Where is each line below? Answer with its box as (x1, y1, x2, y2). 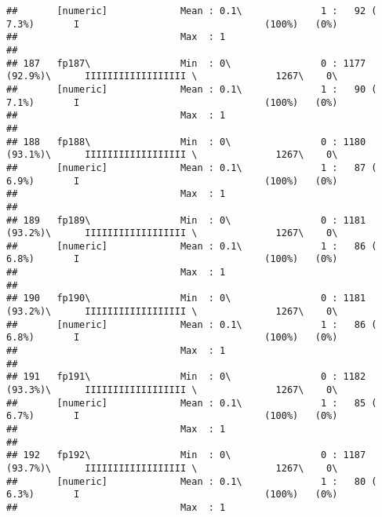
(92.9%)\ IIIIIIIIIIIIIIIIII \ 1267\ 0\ (6, 71, 338, 82)
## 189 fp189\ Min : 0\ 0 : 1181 (6, 214, 366, 226)
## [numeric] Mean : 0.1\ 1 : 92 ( (6, 5, 377, 16)
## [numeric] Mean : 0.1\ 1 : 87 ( (6, 162, 377, 173)
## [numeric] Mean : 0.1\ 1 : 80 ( (6, 475, 377, 487)
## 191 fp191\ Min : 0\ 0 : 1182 (6, 371, 366, 383)
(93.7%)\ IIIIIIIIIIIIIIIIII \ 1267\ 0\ (6, 462, 338, 474)
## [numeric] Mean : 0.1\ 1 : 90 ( (6, 83, 377, 95)
